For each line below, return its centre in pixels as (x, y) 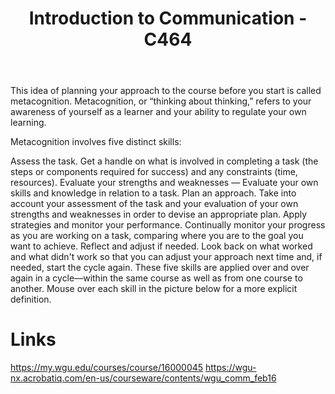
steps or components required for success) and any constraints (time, (154, 172)
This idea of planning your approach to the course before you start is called (166, 91)
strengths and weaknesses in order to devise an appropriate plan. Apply (159, 214)
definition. (31, 299)
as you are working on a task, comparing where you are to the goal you (157, 236)
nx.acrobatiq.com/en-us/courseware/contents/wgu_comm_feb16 (143, 378)
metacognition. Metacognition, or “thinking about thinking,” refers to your (161, 101)
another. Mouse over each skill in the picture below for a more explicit (154, 289)
